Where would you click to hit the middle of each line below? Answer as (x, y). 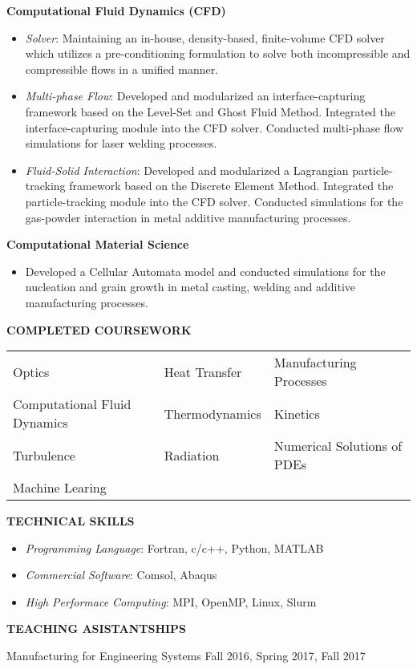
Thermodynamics (213, 413)
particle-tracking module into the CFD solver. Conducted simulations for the (214, 201)
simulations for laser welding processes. (121, 143)
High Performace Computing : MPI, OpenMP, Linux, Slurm (171, 601)
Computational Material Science (98, 244)
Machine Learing (60, 488)
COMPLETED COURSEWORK (99, 329)
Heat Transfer (203, 371)
